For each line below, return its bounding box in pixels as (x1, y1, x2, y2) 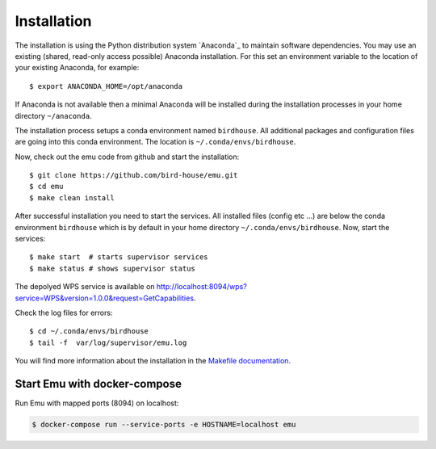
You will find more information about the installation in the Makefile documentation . (15, 356, 291, 366)
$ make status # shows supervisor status (29, 263, 195, 273)
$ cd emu (29, 182, 64, 191)
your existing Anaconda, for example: (15, 63, 140, 73)
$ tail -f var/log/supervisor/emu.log (29, 338, 187, 347)
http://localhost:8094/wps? (156, 282, 248, 292)
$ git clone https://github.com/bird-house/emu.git (29, 170, 238, 180)
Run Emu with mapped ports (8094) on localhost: (15, 398, 179, 408)
